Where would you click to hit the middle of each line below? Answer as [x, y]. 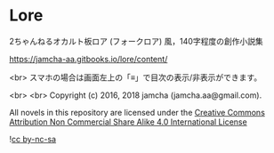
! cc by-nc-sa [32, 139]
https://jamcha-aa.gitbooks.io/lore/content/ [89, 59]
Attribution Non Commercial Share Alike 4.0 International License [128, 122]
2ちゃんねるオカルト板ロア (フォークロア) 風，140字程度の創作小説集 [137, 41]
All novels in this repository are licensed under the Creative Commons [137, 112]
